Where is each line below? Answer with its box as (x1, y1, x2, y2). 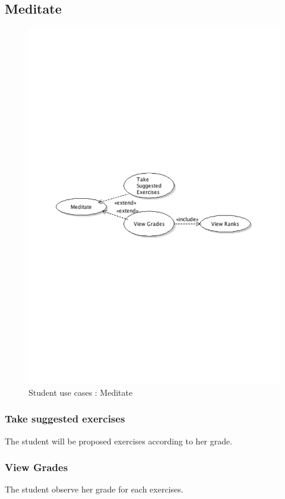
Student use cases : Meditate (28, 386, 133, 398)
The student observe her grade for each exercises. (5, 483, 183, 495)
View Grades (5, 460, 68, 475)
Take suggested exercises (5, 411, 125, 426)
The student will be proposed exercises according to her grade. (5, 434, 233, 447)
